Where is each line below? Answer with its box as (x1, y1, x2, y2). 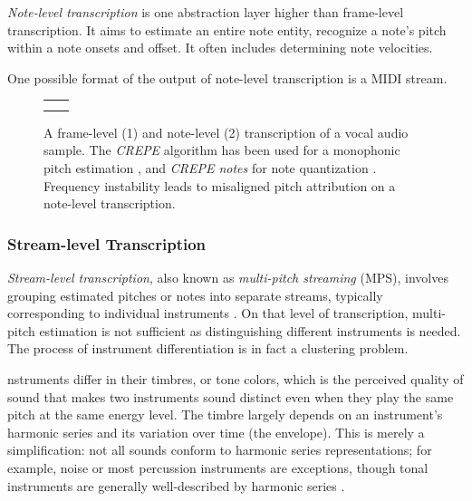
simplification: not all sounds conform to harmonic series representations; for (7, 440, 432, 459)
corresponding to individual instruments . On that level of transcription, (7, 303, 409, 323)
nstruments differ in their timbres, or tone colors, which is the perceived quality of (7, 370, 464, 389)
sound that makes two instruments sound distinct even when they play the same (7, 387, 454, 406)
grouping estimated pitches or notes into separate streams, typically (7, 285, 383, 304)
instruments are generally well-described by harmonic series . (7, 476, 345, 495)
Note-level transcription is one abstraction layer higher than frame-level (7, 3, 404, 21)
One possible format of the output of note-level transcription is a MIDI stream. (7, 68, 448, 87)
